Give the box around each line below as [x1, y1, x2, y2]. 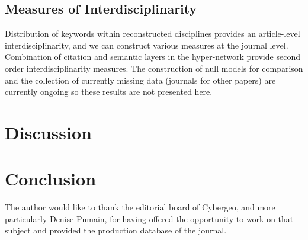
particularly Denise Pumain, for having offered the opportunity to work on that [5, 212, 294, 225]
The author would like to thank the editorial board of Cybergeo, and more [5, 201, 275, 213]
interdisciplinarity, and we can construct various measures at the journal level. [5, 39, 288, 51]
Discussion [5, 120, 92, 144]
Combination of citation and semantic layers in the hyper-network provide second [5, 50, 300, 63]
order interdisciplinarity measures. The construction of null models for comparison [5, 62, 303, 74]
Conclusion [5, 167, 97, 191]
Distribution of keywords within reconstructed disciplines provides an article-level [5, 27, 300, 40]
